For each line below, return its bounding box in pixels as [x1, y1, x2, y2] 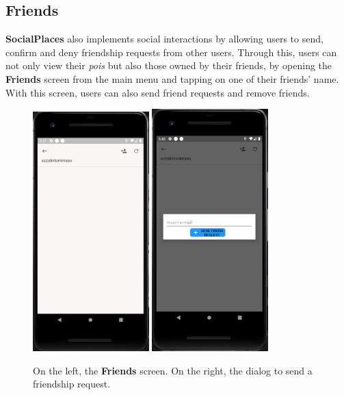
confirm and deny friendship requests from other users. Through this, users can [5, 44, 337, 59]
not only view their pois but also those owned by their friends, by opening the [5, 58, 332, 73]
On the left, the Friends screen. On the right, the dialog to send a [33, 363, 313, 377]
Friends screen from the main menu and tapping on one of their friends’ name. [5, 71, 339, 86]
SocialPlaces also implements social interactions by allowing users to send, [5, 31, 323, 46]
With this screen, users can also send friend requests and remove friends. [5, 85, 310, 99]
